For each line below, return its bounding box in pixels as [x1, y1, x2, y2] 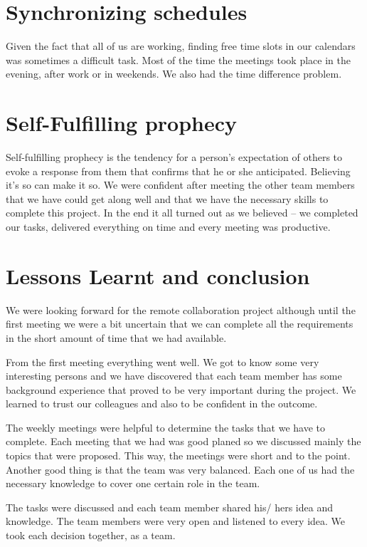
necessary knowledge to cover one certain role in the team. [6, 476, 260, 491]
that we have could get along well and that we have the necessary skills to [6, 191, 329, 206]
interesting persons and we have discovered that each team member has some [6, 368, 342, 383]
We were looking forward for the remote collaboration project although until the [6, 302, 356, 317]
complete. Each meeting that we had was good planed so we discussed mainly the [6, 434, 361, 449]
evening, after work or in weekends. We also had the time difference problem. [6, 66, 342, 81]
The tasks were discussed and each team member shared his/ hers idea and [6, 499, 333, 514]
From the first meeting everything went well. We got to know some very [6, 354, 319, 369]
